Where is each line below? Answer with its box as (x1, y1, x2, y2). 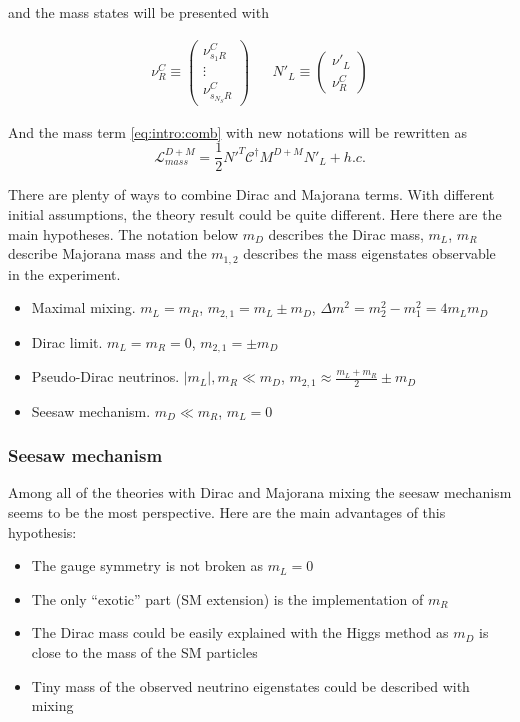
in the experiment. (8, 263, 121, 284)
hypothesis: (8, 521, 77, 542)
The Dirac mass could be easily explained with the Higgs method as (31, 622, 449, 643)
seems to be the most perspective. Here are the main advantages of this (8, 502, 446, 523)
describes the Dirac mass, (268, 223, 424, 244)
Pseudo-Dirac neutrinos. (31, 366, 180, 387)
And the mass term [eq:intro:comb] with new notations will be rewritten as (8, 121, 467, 142)
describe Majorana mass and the (8, 243, 207, 264)
